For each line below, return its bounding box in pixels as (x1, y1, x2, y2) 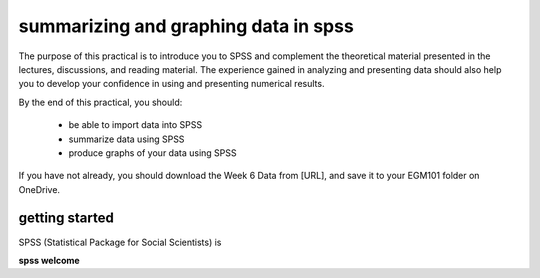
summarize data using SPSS (68, 133, 185, 145)
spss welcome (18, 254, 80, 266)
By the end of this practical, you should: (18, 96, 183, 108)
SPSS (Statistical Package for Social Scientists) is (18, 236, 222, 248)
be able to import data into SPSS (68, 119, 203, 131)
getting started (18, 210, 114, 227)
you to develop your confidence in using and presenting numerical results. (18, 78, 325, 90)
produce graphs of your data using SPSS (68, 146, 237, 159)
